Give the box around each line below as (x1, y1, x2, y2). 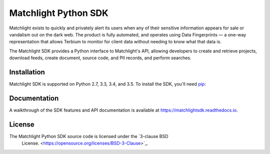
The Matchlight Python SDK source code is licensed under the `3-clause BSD (9, 133, 168, 139)
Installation (9, 68, 45, 76)
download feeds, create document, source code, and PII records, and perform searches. (9, 55, 192, 61)
